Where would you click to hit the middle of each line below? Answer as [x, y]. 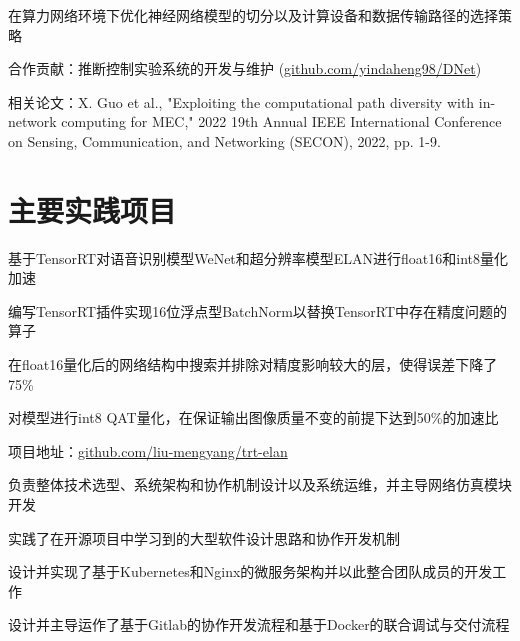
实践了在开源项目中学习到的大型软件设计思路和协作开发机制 [204, 537]
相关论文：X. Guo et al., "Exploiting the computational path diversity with [241, 101]
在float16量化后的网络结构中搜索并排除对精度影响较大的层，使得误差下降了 [253, 364]
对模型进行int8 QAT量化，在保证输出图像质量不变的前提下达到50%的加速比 [253, 417]
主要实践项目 [92, 209]
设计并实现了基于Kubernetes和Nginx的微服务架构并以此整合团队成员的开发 [250, 571]
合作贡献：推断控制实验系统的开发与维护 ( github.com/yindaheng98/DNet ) [245, 68]
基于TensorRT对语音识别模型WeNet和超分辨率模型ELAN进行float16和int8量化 [258, 257]
